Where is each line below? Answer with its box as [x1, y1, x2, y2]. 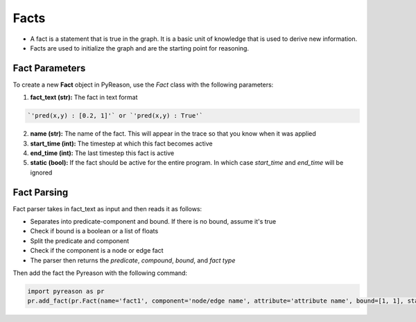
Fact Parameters [12, 62, 86, 74]
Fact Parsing [12, 186, 69, 198]
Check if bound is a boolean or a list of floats [30, 227, 159, 235]
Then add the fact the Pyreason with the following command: [12, 269, 187, 277]
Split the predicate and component [30, 236, 130, 245]
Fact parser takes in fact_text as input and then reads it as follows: [12, 204, 202, 213]
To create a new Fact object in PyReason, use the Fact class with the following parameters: [12, 80, 274, 89]
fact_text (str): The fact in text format [30, 93, 138, 102]
